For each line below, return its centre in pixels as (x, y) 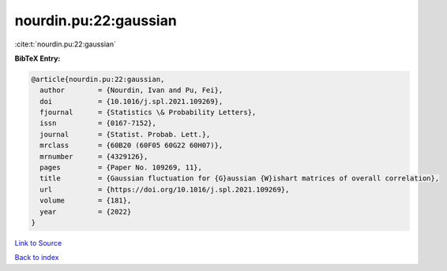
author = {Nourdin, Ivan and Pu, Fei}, (131, 90)
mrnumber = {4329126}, (94, 156)
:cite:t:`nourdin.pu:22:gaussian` (65, 44)
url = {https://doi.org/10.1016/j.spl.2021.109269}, (165, 189)
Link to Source (38, 243)
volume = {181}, (86, 200)
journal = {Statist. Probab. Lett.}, (125, 134)
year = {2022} (86, 212)
